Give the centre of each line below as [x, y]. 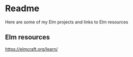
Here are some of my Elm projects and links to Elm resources [67, 22]
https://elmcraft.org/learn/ [31, 49]
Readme [22, 9]
